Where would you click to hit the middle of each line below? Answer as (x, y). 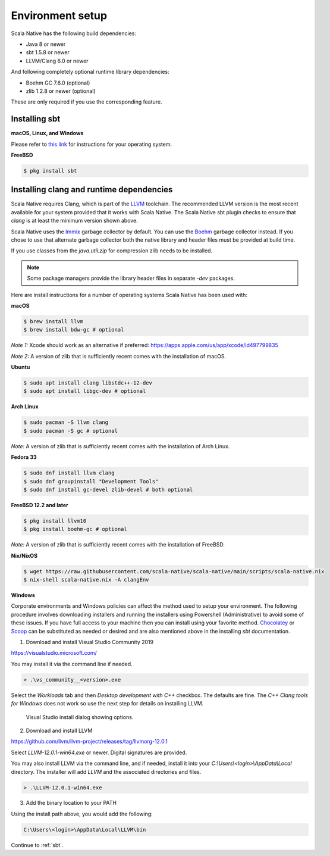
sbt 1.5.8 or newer (48, 52)
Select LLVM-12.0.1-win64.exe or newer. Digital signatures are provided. (99, 752)
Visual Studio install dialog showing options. (80, 717)
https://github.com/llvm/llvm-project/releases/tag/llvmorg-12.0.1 (89, 742)
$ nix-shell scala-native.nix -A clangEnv (86, 580)
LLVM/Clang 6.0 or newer (57, 61)
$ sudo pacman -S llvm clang (66, 422)
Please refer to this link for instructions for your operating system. (92, 144)
